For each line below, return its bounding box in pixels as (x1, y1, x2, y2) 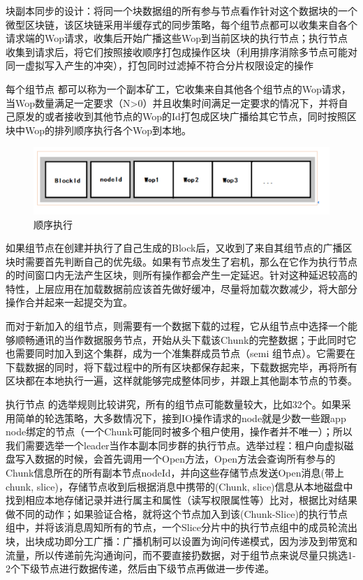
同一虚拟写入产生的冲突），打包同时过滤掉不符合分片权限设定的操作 (6, 58, 313, 73)
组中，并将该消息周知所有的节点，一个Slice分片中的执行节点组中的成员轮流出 (6, 520, 357, 535)
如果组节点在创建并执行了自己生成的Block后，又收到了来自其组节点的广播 (6, 240, 343, 255)
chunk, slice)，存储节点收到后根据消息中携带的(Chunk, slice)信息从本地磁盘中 (6, 479, 353, 493)
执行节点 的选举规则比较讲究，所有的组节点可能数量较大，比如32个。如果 (6, 397, 341, 412)
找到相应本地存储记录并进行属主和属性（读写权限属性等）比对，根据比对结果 (6, 493, 357, 507)
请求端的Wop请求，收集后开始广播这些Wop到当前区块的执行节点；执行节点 (6, 31, 348, 45)
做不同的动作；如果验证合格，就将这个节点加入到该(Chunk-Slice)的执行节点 (6, 506, 348, 521)
